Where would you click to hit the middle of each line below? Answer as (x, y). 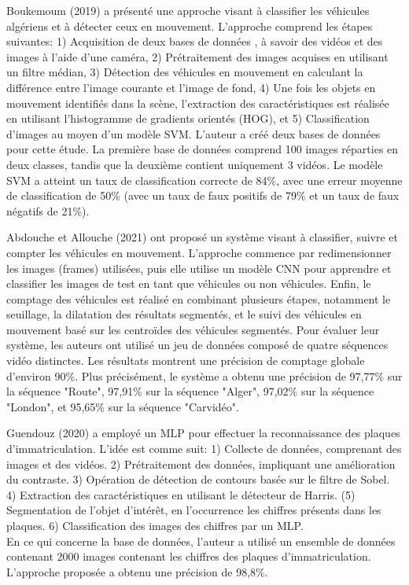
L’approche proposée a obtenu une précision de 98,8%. (137, 571)
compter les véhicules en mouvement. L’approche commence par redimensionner (199, 252)
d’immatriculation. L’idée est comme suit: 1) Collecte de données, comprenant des (204, 449)
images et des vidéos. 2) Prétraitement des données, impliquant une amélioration (201, 464)
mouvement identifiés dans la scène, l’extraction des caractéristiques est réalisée (198, 103)
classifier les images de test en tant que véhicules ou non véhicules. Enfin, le (189, 283)
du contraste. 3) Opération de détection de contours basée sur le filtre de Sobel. (198, 479)
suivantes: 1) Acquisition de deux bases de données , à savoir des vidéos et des (195, 41)
